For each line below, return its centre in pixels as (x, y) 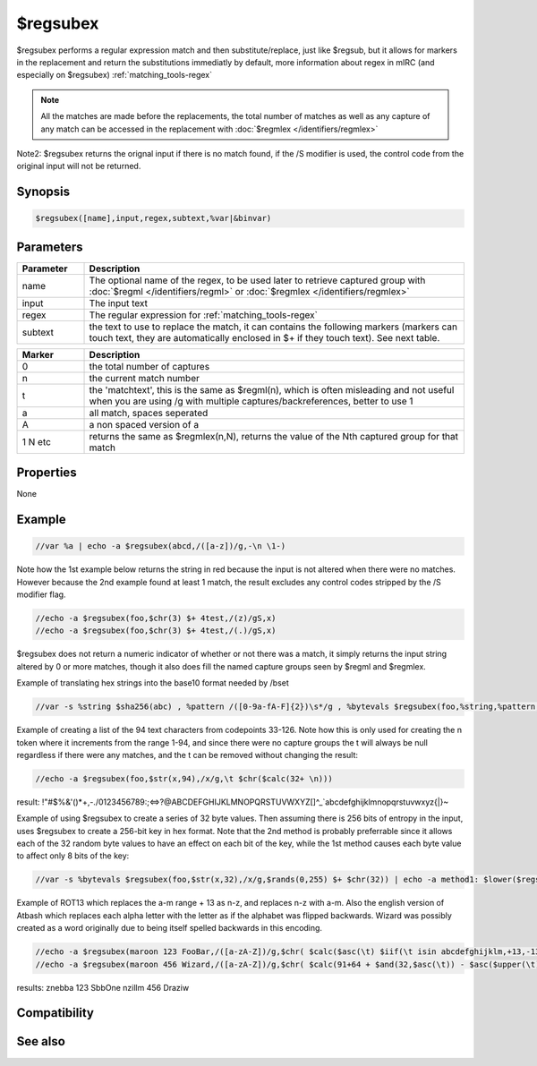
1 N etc (36, 441)
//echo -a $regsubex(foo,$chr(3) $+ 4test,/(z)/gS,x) (156, 618)
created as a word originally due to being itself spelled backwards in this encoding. (169, 928)
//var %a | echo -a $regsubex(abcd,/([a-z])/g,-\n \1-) (161, 546)
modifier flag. (41, 594)
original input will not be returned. (79, 166)
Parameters (50, 247)
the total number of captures (149, 366)
